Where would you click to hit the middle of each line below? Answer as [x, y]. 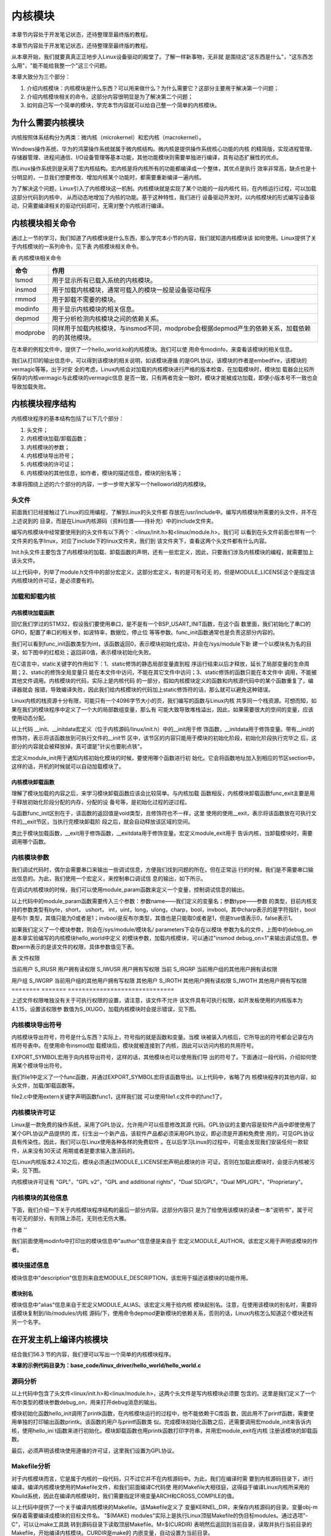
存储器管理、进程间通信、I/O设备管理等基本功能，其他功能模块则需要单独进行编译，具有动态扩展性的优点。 [146, 157]
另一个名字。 [28, 1322]
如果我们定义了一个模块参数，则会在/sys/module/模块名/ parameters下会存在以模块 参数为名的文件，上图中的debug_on [162, 929]
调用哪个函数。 [30, 842]
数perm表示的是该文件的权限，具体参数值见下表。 [74, 947]
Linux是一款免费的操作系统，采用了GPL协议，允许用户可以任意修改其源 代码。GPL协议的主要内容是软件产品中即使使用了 [164, 1125]
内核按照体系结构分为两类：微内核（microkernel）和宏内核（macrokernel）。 [108, 138]
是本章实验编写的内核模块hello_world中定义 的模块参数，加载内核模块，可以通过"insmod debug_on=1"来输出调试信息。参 [165, 938]
